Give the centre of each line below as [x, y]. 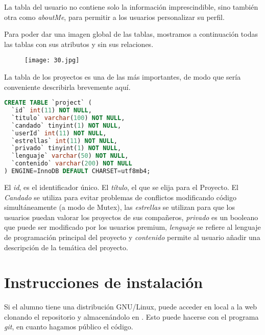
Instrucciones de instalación [104, 282]
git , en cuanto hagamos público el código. [69, 327]
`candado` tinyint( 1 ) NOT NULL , [66, 125]
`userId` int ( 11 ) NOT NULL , [59, 133]
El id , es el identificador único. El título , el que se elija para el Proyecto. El [121, 187]
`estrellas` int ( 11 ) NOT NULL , [65, 141]
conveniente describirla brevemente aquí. [67, 87]
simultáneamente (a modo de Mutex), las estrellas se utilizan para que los [120, 207]
